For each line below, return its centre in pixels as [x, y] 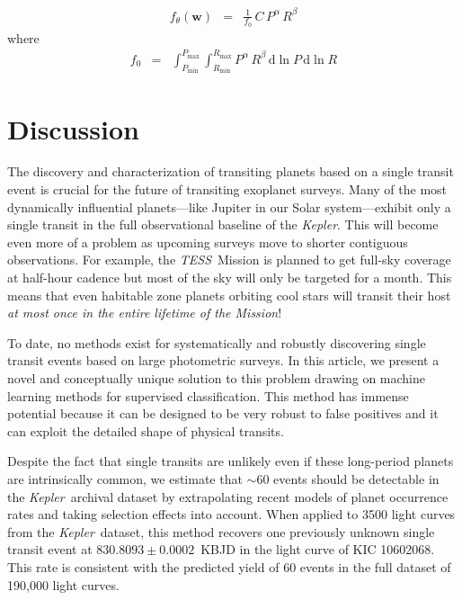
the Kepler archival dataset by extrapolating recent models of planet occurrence [228, 496]
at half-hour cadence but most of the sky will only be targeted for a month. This [230, 278]
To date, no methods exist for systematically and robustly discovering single [217, 342]
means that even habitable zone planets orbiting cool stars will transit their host [229, 295]
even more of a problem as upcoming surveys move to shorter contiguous [208, 242]
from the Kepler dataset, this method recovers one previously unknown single [221, 531]
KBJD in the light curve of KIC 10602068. [318, 549]
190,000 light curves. [63, 584]
